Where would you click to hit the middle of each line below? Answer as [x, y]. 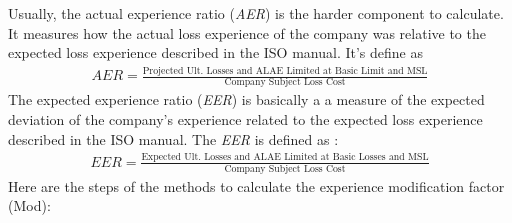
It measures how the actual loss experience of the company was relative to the [247, 32]
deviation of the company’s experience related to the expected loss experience [245, 119]
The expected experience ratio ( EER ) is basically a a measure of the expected [246, 99]
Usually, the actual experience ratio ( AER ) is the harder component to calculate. [256, 13]
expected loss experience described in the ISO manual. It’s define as [215, 52]
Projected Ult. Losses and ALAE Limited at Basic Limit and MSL [285, 70]
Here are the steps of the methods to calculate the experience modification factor [256, 185]
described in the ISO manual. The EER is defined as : [173, 138]
